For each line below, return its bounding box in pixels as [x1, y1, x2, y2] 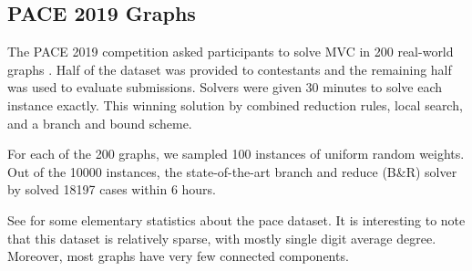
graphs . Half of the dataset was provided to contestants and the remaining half [7, 59, 452, 78]
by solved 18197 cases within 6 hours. [7, 180, 217, 199]
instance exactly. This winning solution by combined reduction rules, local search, [7, 95, 463, 114]
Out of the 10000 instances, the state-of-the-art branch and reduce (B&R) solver [7, 162, 457, 181]
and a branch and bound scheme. [7, 113, 192, 132]
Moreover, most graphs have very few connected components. [7, 246, 349, 266]
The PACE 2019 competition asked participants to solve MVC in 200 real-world [7, 42, 454, 61]
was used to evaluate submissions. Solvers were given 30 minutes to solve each [7, 78, 443, 97]
